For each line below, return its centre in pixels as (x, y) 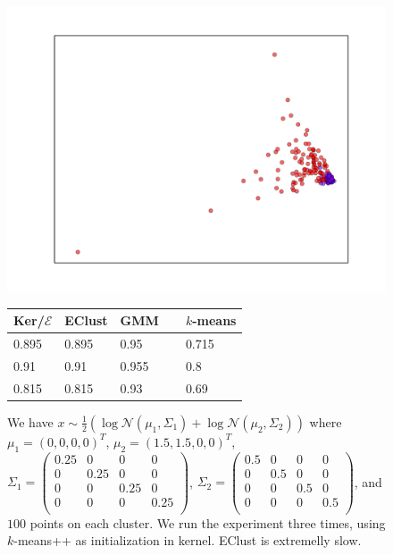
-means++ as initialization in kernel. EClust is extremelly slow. (188, 540)
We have (30, 421)
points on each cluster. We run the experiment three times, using (208, 522)
